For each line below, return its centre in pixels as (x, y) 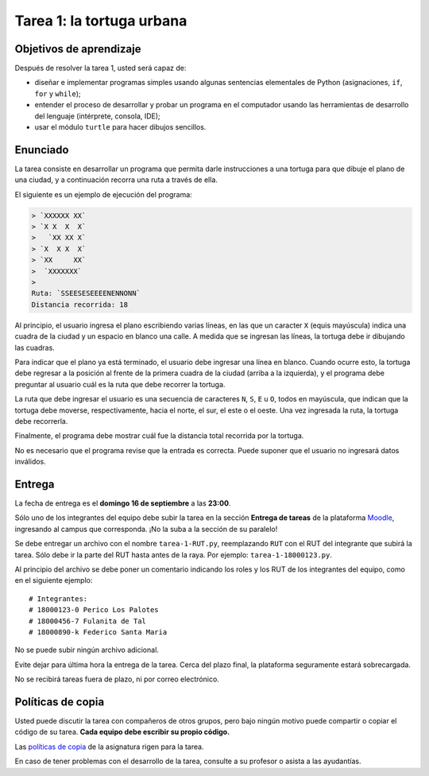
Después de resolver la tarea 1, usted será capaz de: (100, 68)
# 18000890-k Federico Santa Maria (98, 632)
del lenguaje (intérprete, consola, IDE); (97, 116)
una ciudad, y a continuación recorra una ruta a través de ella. (116, 180)
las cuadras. (35, 347)
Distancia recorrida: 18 (80, 305)
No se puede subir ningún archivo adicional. (87, 650)
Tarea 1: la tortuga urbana (101, 21)
